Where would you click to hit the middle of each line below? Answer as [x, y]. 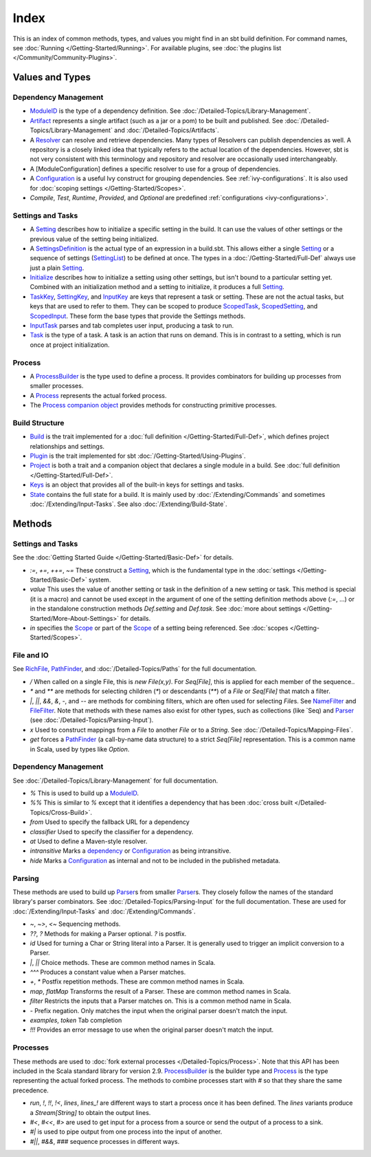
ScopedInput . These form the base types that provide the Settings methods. [138, 316]
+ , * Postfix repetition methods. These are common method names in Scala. [137, 981]
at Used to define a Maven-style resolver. [89, 841]
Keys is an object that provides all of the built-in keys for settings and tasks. [137, 485]
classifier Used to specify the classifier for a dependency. [112, 831]
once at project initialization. [70, 345]
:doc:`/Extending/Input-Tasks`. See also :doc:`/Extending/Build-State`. [128, 504]
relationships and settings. [67, 446]
